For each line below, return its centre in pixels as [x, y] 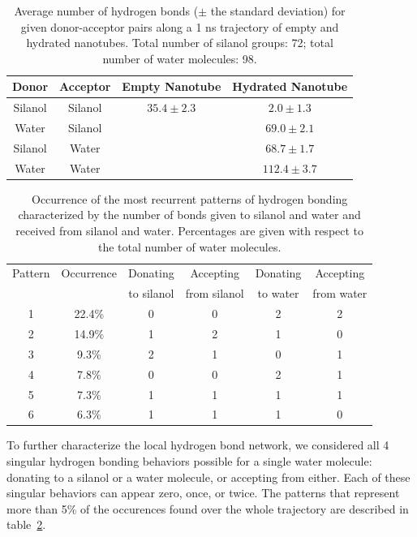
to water [278, 293]
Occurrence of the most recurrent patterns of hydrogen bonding [189, 198]
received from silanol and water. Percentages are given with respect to [190, 231]
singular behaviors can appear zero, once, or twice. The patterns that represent [203, 493]
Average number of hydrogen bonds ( [106, 11]
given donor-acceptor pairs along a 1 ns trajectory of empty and [180, 26]
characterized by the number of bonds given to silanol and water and [189, 215]
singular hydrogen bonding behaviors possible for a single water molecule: [189, 461]
